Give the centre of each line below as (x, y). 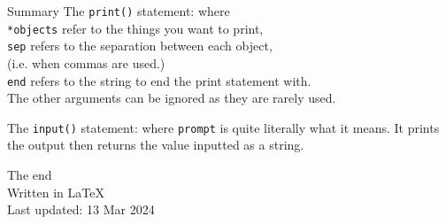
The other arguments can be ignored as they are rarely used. (172, 98)
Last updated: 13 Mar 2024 (81, 209)
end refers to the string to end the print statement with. (159, 80)
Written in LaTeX (56, 192)
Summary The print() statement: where (119, 11)
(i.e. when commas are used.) (86, 62)
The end (30, 175)
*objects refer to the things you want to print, (135, 28)
